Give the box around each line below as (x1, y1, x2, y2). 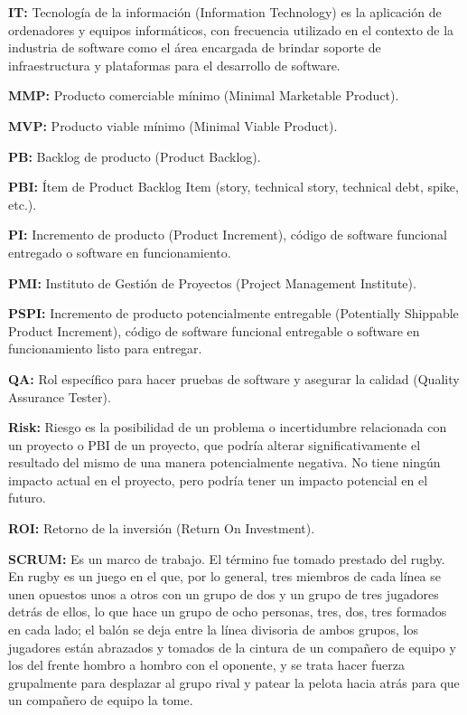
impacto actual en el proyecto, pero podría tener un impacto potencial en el (8, 470, 428, 489)
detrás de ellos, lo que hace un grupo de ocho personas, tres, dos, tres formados (8, 602, 447, 621)
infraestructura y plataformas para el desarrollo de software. (8, 55, 341, 74)
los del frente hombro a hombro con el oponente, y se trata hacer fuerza (8, 655, 406, 674)
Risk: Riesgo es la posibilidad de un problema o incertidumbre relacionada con (8, 418, 447, 437)
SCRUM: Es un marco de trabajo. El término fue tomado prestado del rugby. (8, 549, 445, 568)
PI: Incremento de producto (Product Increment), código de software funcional (8, 225, 447, 244)
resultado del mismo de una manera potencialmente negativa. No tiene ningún (8, 453, 441, 472)
